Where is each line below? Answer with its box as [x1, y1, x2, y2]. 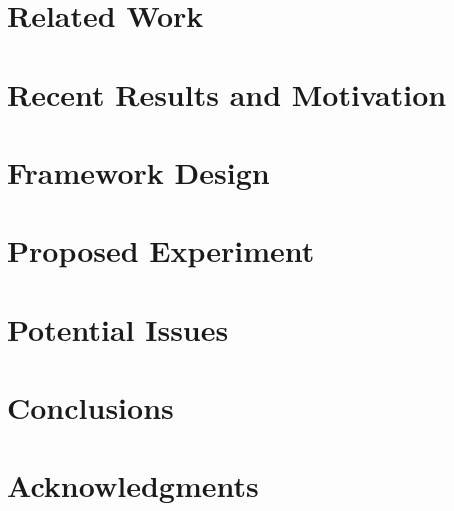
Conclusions [7, 387, 174, 428]
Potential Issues [7, 308, 229, 349]
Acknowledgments [7, 465, 259, 506]
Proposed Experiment [7, 230, 315, 271]
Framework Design [7, 151, 270, 192]
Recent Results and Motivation [7, 73, 447, 114]
